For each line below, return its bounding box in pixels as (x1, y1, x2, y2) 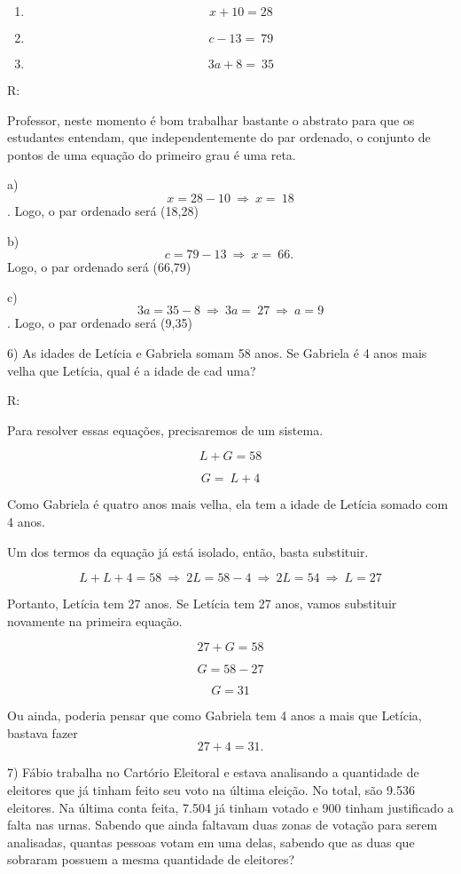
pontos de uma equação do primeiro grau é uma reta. (7, 145, 296, 163)
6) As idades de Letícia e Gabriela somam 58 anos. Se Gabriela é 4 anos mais (7, 343, 427, 362)
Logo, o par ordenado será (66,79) (7, 258, 191, 276)
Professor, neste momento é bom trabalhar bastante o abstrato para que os (7, 110, 415, 129)
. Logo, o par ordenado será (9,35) (7, 314, 192, 332)
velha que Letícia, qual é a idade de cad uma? (7, 361, 256, 379)
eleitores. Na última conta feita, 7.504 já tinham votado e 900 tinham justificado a (7, 798, 454, 816)
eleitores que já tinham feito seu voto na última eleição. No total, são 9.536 (7, 781, 415, 799)
